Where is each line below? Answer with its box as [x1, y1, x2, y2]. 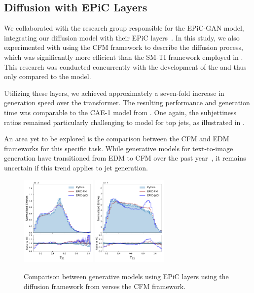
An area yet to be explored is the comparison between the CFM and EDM [4, 133, 229, 144]
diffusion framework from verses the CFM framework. [24, 281, 186, 291]
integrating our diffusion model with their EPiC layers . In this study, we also [4, 32, 240, 42]
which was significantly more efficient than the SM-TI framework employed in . [4, 51, 243, 62]
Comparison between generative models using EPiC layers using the [24, 271, 229, 281]
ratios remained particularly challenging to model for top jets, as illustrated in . [4, 117, 245, 127]
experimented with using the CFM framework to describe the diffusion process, [4, 42, 243, 52]
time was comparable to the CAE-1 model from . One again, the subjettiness [4, 107, 237, 117]
